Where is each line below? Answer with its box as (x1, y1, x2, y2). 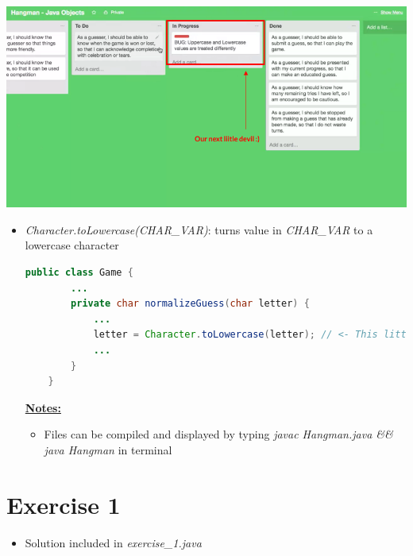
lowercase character (25, 237, 119, 253)
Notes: (25, 399, 61, 415)
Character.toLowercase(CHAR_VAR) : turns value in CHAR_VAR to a (25, 221, 373, 237)
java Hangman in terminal (44, 441, 172, 458)
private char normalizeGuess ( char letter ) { (71, 298, 310, 310)
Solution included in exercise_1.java (25, 534, 202, 550)
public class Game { (25, 266, 133, 278)
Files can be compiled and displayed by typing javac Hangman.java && (44, 426, 393, 442)
